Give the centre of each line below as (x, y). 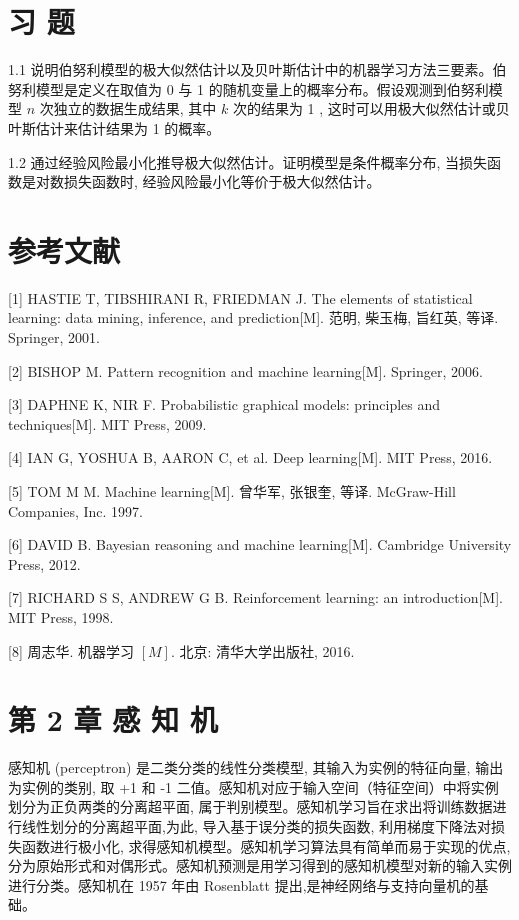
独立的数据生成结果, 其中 (135, 108)
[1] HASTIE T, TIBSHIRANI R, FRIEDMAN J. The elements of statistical (240, 297)
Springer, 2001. (54, 337)
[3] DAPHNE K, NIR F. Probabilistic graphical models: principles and (224, 404)
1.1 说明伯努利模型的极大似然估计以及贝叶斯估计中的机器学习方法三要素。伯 (257, 69)
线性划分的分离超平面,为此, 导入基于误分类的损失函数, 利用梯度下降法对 (256, 826)
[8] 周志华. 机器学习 (71, 650)
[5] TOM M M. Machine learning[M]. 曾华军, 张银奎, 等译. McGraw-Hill (232, 490)
